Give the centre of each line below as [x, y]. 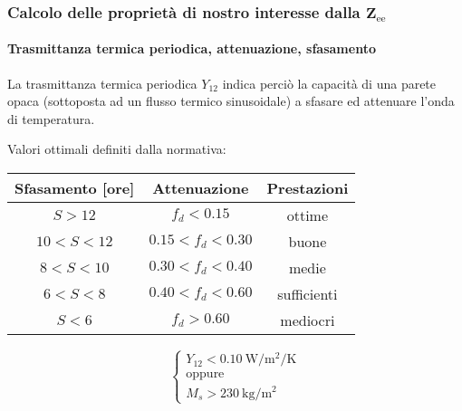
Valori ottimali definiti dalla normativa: [117, 149]
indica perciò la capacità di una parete [329, 83]
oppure [205, 374]
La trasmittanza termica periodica [102, 83]
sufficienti [308, 294]
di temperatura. [51, 118]
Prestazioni [308, 188]
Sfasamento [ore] [75, 188]
